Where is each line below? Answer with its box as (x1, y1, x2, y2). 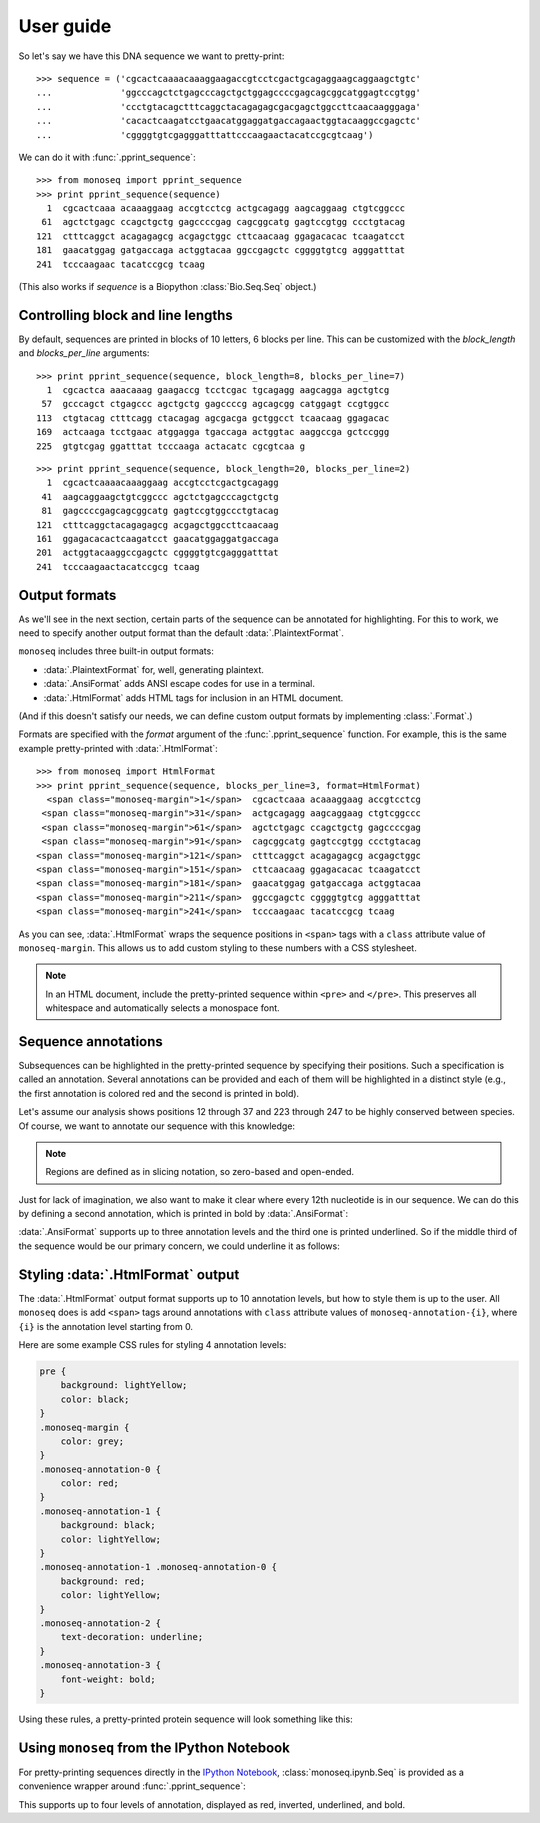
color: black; (60, 1393, 130, 1405)
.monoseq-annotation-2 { (39, 1617, 162, 1629)
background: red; (60, 1575, 146, 1587)
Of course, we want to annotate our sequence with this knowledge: (18, 1120, 295, 1132)
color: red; (60, 1478, 120, 1489)
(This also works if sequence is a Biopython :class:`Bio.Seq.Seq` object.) (18, 281, 317, 293)
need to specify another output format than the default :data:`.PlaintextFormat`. (18, 627, 344, 639)
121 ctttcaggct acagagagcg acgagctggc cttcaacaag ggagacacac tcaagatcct (36, 230, 406, 242)
